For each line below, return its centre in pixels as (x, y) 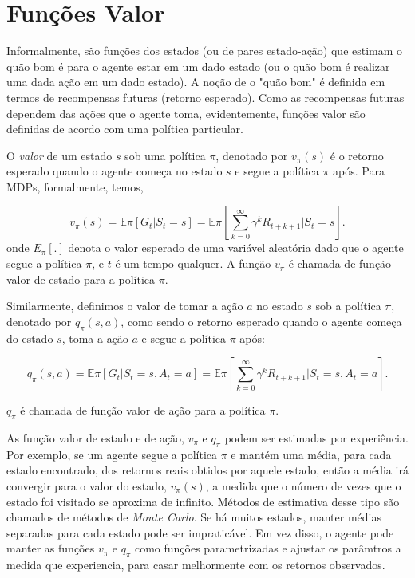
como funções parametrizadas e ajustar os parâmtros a (268, 548)
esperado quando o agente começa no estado (115, 171)
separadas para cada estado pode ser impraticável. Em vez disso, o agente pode (200, 532)
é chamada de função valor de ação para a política (143, 410)
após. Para (359, 171)
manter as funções (51, 548)
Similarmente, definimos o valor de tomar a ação (125, 306)
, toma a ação (95, 338)
